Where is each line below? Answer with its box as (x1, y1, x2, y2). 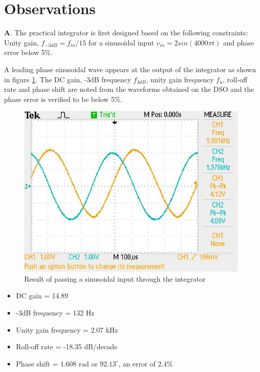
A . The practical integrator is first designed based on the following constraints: (4, 27, 248, 38)
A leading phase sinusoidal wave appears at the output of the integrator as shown (4, 64, 256, 74)
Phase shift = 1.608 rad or (16, 358, 98, 368)
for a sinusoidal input (88, 37, 154, 47)
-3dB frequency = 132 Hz (16, 307, 95, 318)
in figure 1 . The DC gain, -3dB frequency (4, 74, 132, 84)
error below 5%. (4, 47, 53, 58)
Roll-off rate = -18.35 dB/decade (16, 341, 117, 352)
